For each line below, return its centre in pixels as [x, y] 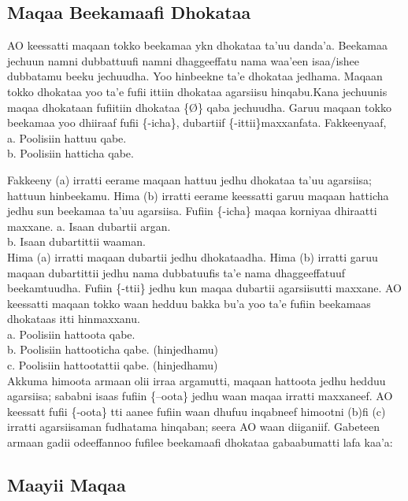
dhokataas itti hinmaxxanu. [74, 319]
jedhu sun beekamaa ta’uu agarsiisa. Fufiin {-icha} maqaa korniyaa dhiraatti [192, 211]
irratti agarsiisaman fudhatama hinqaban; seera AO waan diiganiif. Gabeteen [194, 427]
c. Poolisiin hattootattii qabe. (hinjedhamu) [113, 365]
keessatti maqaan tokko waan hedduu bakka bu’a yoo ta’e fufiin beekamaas [189, 303]
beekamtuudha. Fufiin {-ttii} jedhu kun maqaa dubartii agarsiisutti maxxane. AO [205, 288]
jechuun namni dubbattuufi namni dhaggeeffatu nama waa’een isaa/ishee [184, 60]
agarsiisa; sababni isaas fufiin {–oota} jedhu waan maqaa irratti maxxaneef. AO [200, 396]
